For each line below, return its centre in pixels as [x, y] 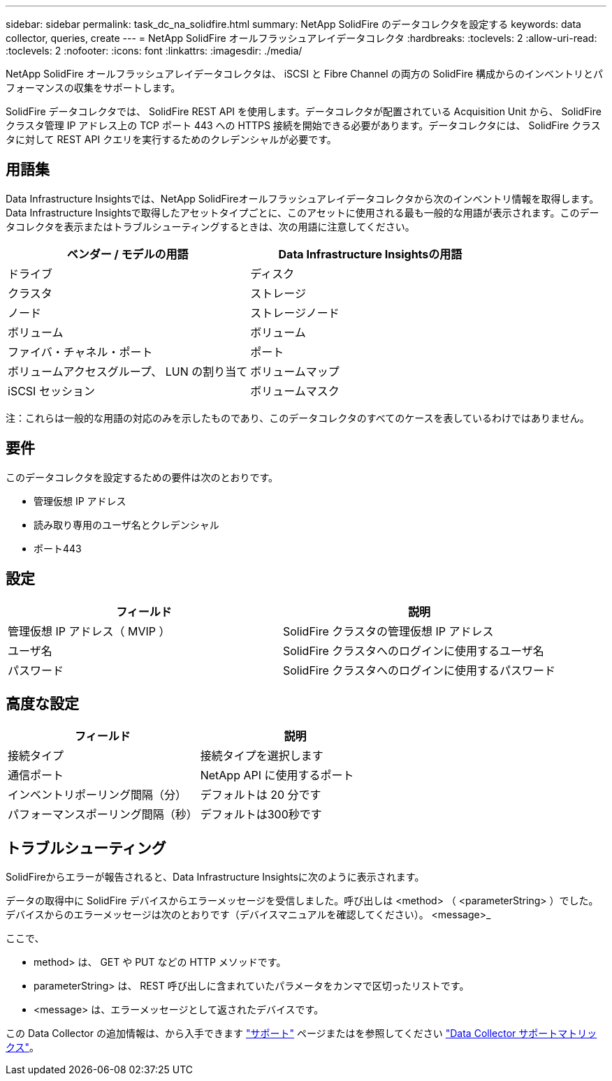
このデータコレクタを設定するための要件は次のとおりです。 [142, 477]
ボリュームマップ [295, 371]
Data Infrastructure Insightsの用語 [370, 254]
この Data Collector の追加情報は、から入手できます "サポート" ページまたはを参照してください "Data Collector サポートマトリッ [301, 1034]
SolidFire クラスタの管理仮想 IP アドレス [388, 631]
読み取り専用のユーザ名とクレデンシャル [126, 524]
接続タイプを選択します [262, 756]
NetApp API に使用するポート [277, 775]
